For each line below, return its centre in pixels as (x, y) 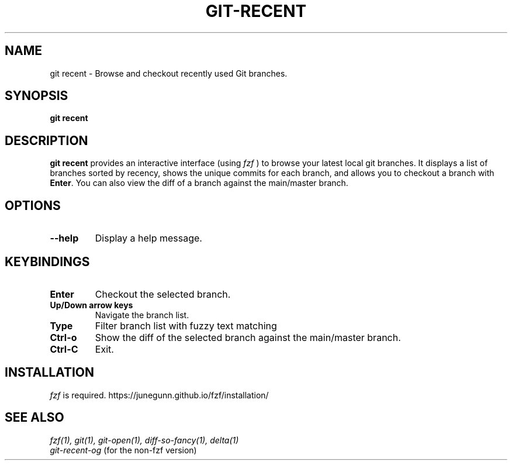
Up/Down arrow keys (91, 305)
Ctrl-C (64, 349)
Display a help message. (148, 238)
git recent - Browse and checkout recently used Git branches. (169, 73)
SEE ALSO (34, 418)
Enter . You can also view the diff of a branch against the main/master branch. (199, 183)
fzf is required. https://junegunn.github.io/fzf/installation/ (159, 395)
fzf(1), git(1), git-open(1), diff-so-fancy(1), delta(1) (144, 440)
